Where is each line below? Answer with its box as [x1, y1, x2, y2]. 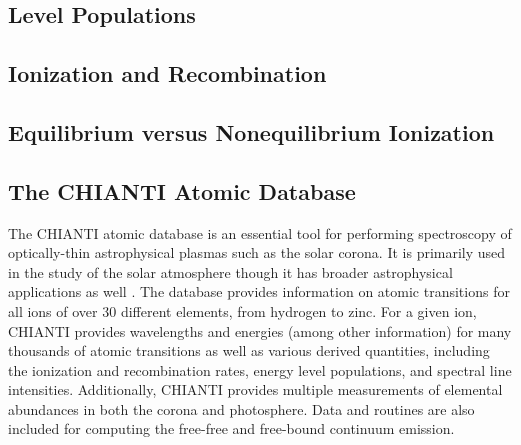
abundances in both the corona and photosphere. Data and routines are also [8, 398, 475, 419]
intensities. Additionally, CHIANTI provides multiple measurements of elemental [8, 379, 503, 400]
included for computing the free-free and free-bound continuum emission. [8, 418, 455, 439]
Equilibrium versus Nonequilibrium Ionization [8, 116, 495, 147]
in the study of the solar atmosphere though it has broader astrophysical [8, 261, 453, 282]
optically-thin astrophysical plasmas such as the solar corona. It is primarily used [8, 242, 506, 263]
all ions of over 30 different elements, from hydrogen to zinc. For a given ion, [8, 300, 477, 321]
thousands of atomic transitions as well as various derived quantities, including [8, 340, 490, 361]
